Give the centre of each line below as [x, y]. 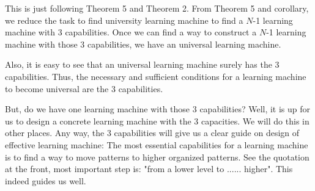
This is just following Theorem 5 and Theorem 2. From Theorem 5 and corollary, [157, 8]
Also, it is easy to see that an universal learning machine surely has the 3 [142, 64]
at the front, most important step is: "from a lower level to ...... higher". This [149, 169]
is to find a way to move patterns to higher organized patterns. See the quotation [157, 157]
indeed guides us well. [46, 180]
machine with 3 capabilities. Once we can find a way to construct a [131, 32]
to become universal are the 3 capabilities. [84, 88]
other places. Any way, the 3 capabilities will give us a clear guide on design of [152, 133]
